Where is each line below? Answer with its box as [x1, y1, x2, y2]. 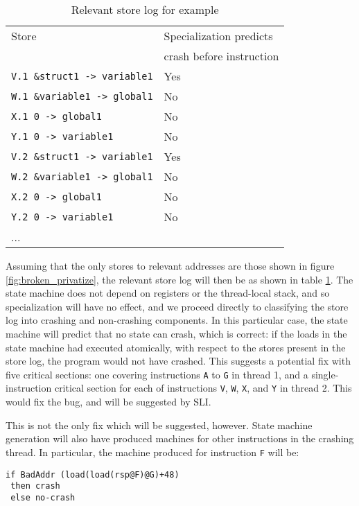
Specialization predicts [164, 28, 273, 44]
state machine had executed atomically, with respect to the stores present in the [6, 340, 346, 354]
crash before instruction [164, 48, 279, 64]
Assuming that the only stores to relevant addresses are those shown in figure [6, 259, 335, 272]
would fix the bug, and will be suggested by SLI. [6, 394, 211, 409]
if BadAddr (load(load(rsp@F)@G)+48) [6, 469, 179, 480]
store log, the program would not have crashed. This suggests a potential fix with [6, 354, 351, 368]
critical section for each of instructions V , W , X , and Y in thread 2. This [54, 381, 352, 395]
